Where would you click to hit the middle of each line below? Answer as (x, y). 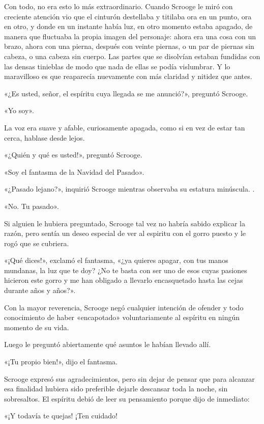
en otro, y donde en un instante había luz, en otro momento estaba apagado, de (128, 26)
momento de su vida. (37, 327)
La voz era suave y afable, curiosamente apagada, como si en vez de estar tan (125, 127)
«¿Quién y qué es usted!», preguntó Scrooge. (73, 155)
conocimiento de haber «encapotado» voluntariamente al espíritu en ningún (122, 317)
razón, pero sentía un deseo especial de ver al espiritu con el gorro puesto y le (125, 233)
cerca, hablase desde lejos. (45, 137)
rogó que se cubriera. (37, 243)
